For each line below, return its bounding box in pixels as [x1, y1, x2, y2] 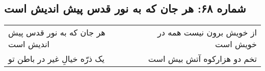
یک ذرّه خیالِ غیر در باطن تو [8, 53, 105, 65]
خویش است [215, 38, 257, 50]
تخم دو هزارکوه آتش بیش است [148, 53, 257, 65]
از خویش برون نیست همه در [157, 26, 257, 39]
